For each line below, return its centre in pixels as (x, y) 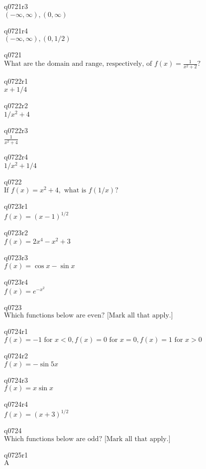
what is (75, 191)
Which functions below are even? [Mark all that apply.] (89, 316)
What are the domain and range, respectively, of (78, 64)
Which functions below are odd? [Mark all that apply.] (87, 439)
